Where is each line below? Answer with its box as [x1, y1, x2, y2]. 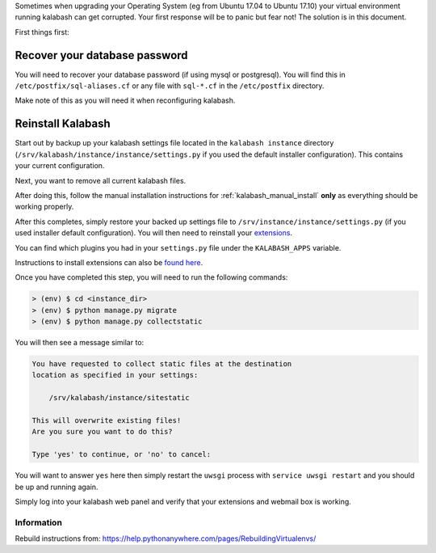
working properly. [15, 202, 74, 212]
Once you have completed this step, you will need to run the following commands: [15, 272, 288, 282]
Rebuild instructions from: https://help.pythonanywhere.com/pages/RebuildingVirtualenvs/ [15, 534, 317, 543]
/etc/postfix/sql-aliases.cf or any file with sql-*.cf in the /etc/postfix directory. [15, 81, 325, 91]
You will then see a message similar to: [15, 338, 145, 348]
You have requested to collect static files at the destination [31, 360, 292, 369]
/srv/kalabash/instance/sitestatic [48, 393, 190, 403]
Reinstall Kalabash [15, 117, 111, 131]
